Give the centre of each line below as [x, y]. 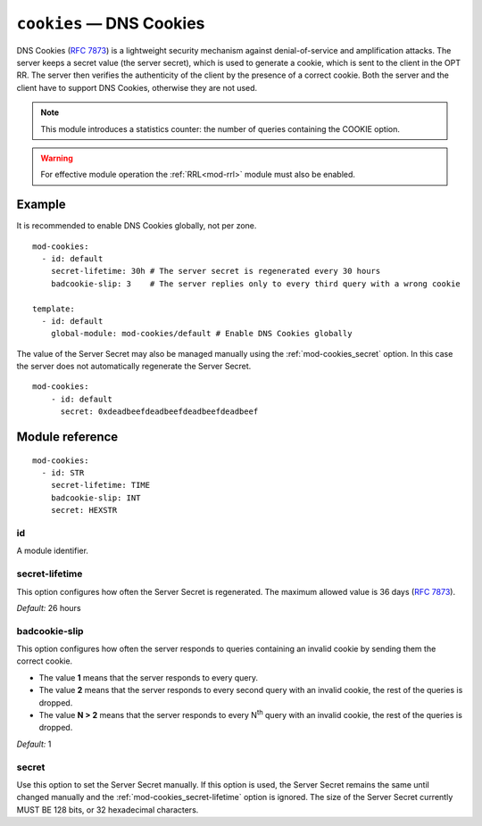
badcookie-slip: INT [96, 498]
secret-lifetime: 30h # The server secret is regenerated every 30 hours [216, 271]
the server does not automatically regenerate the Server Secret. [134, 367]
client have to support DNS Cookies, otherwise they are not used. [137, 87]
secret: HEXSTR [84, 510]
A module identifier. [53, 551]
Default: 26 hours [49, 607]
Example [41, 205]
